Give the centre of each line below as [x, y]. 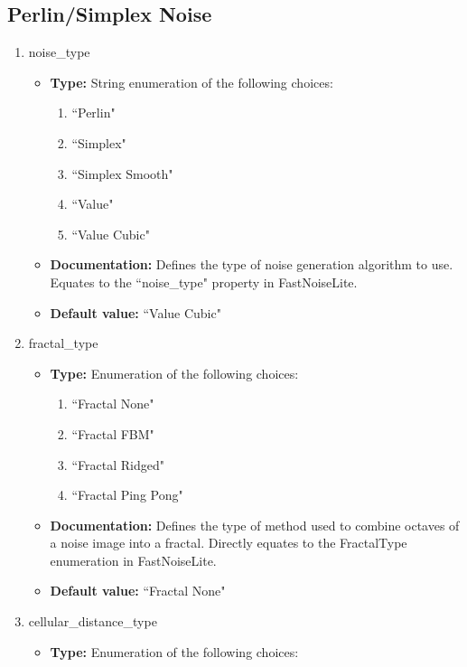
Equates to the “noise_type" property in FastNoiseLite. [204, 282]
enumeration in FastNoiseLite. [133, 560]
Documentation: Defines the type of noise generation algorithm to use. [252, 264]
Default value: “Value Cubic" [135, 312]
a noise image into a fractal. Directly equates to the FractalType [229, 543]
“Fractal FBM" [113, 433]
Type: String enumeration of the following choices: [191, 82]
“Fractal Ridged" [118, 464]
